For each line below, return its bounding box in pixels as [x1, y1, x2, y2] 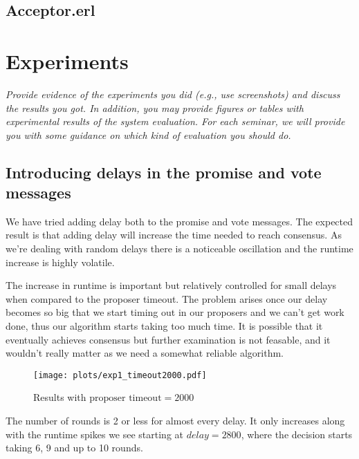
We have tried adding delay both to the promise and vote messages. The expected [6, 214, 353, 228]
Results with [33, 390, 86, 404]
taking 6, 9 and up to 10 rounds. [6, 440, 143, 455]
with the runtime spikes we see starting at [6, 427, 184, 441]
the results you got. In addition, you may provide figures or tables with [6, 100, 304, 115]
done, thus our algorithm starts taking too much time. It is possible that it [6, 319, 323, 333]
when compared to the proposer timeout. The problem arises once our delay [6, 291, 328, 306]
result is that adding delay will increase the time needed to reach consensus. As [6, 227, 342, 242]
